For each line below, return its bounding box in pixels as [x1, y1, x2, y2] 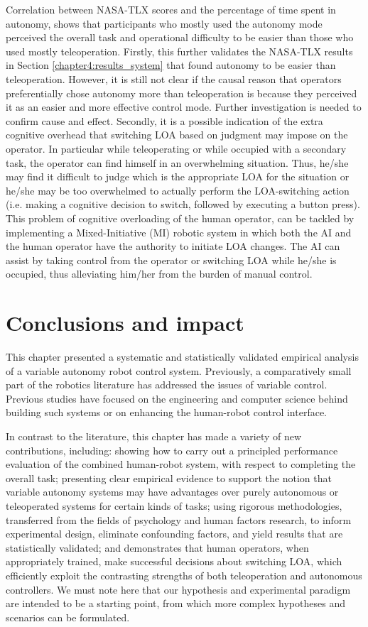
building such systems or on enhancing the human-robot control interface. [6, 405, 327, 420]
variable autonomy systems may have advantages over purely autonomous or [6, 484, 339, 499]
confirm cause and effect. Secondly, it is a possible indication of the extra [6, 113, 323, 128]
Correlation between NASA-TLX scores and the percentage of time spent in [6, 2, 336, 16]
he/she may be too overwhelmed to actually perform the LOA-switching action [6, 182, 350, 197]
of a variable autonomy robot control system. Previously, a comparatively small [6, 363, 352, 378]
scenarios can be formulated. [6, 609, 130, 624]
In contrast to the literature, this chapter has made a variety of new [6, 428, 302, 443]
